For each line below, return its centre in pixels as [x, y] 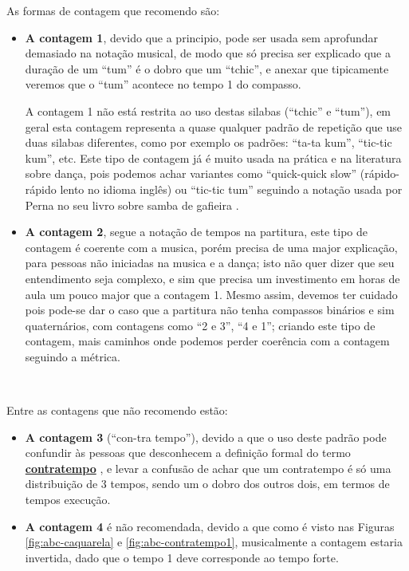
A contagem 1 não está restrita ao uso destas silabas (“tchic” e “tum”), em [208, 110]
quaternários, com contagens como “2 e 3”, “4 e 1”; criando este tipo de [200, 325]
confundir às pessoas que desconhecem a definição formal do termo [188, 453]
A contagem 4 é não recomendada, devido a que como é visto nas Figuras [210, 526]
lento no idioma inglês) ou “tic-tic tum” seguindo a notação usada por [231, 189]
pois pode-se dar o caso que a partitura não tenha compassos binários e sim [210, 310]
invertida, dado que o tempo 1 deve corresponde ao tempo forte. [182, 557]
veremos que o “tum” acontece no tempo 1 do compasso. [163, 84]
